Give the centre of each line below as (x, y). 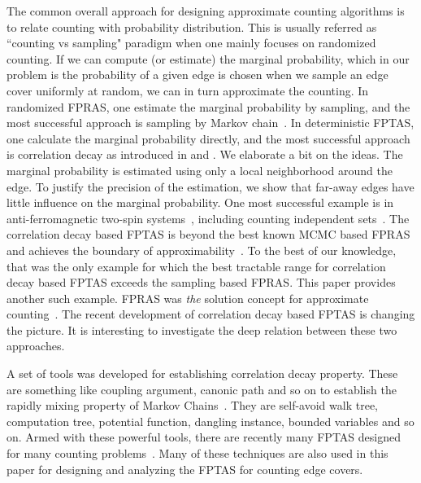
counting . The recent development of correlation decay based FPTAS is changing (211, 314)
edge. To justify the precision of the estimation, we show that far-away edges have (210, 186)
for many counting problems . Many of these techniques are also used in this (197, 453)
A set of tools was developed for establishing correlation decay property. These (202, 373)
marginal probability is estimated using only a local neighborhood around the (200, 170)
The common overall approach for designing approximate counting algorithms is (206, 11)
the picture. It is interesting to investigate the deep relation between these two (202, 329)
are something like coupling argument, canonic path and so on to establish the (202, 389)
